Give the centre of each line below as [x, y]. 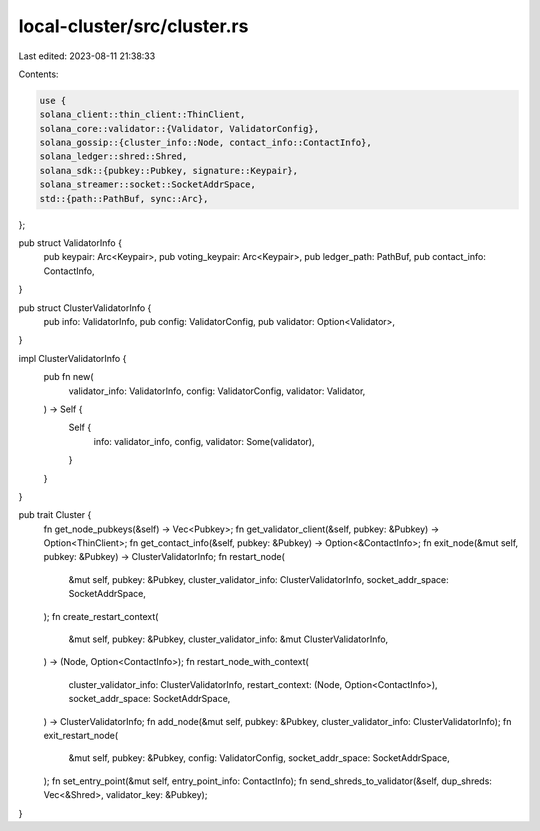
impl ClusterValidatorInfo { [72, 358]
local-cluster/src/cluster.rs [133, 26]
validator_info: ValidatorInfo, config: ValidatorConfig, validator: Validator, [217, 391]
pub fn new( [68, 377]
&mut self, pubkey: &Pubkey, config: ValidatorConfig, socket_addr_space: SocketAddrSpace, [259, 758]
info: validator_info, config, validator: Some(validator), [204, 441]
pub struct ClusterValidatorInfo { [85, 307]
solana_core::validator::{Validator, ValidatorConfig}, [179, 128]
